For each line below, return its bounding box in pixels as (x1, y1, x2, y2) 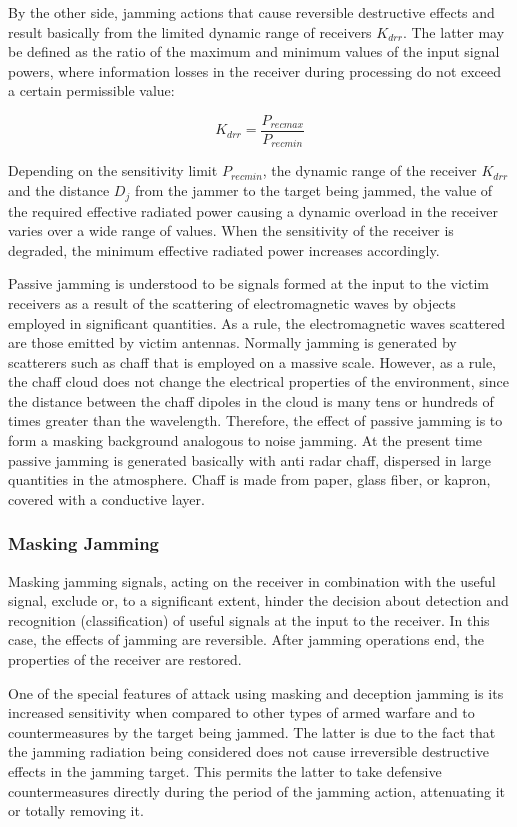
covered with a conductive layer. (8, 488, 205, 509)
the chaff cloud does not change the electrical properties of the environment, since (8, 371, 509, 392)
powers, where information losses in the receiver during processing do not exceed (8, 60, 502, 81)
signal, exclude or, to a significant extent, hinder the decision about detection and (8, 590, 509, 611)
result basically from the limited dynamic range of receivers (8, 21, 372, 42)
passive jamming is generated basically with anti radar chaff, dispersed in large (8, 449, 491, 470)
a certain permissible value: (8, 80, 175, 101)
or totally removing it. (8, 800, 144, 821)
